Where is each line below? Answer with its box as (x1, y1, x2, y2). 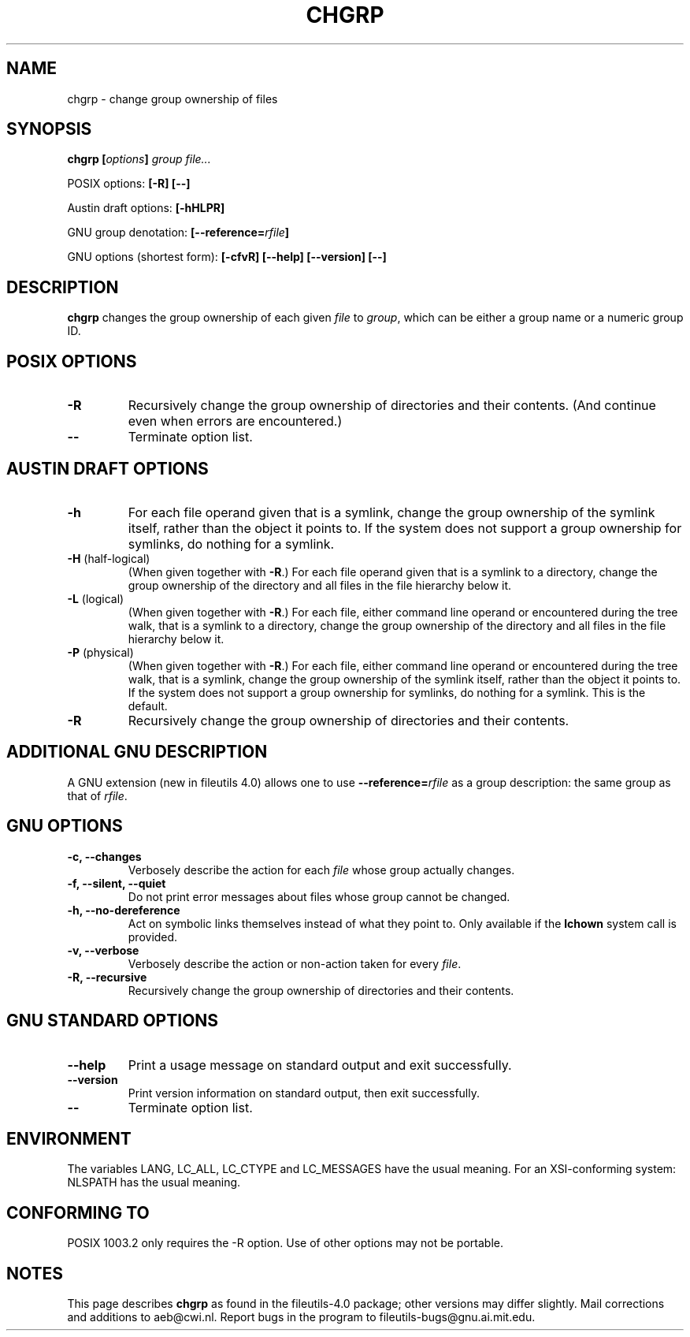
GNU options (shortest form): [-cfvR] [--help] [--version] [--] (67, 250, 387, 264)
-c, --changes (67, 849, 142, 863)
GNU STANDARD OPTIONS (6, 1011, 219, 1031)
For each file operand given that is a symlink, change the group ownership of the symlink (128, 504, 655, 520)
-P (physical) (67, 645, 134, 659)
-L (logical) (67, 591, 124, 605)
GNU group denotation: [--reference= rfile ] (67, 225, 290, 240)
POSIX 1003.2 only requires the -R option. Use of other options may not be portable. (67, 1236, 503, 1250)
